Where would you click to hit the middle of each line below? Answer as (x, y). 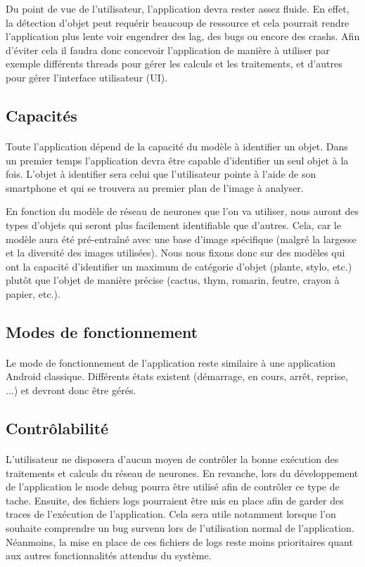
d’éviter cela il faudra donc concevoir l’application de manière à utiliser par (168, 50)
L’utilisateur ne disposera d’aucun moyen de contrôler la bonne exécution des (172, 459)
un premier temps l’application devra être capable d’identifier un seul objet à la (177, 160)
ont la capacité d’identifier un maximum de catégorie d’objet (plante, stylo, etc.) (179, 266)
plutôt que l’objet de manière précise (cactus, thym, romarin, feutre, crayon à (173, 280)
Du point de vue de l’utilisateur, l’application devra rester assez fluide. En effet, (178, 8)
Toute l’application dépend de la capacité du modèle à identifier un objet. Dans (177, 146)
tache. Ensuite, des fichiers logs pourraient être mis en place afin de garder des (175, 500)
